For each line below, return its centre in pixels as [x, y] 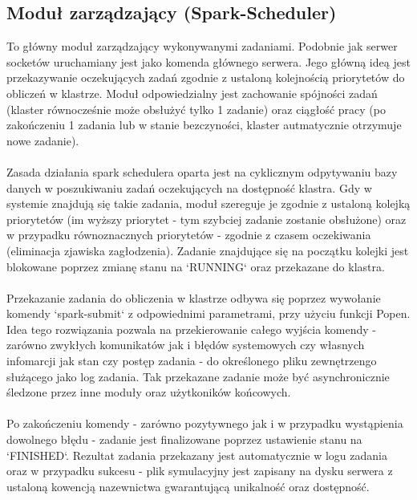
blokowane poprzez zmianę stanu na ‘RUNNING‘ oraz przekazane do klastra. [196, 266]
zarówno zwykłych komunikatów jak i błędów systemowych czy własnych [186, 345]
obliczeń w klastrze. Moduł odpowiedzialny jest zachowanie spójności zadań [192, 93]
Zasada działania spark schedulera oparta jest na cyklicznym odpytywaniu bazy [202, 171]
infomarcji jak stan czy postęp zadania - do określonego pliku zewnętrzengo [192, 361]
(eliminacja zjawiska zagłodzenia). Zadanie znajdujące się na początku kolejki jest [208, 250]
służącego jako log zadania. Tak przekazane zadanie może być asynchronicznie [198, 376]
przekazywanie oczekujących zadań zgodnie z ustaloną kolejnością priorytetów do [206, 77]
